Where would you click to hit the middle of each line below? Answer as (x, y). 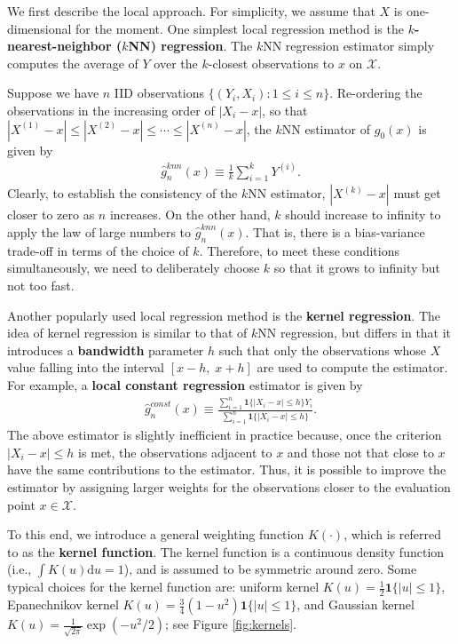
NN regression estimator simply (349, 46)
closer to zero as (51, 215)
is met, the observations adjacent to (175, 452)
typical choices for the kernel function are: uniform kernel (163, 587)
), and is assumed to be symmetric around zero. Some (270, 569)
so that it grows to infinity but (357, 268)
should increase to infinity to (363, 215)
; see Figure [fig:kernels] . (231, 624)
